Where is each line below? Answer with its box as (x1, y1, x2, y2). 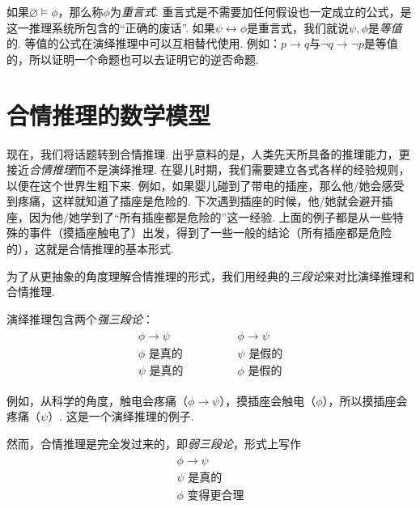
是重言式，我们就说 (247, 19, 350, 36)
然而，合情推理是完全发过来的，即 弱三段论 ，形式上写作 (6, 434, 301, 451)
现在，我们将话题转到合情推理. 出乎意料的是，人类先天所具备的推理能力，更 (6, 145, 410, 162)
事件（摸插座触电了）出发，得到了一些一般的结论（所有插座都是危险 (28, 224, 392, 241)
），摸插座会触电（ (219, 392, 316, 409)
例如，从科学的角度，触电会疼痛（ (6, 392, 188, 409)
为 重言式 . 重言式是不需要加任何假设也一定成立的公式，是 (109, 3, 412, 19)
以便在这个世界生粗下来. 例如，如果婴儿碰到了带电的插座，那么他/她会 (6, 176, 382, 193)
